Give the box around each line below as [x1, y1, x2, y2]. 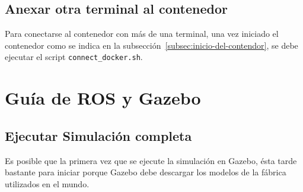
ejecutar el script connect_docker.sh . [5, 51, 143, 63]
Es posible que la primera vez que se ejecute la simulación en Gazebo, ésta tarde [5, 154, 297, 166]
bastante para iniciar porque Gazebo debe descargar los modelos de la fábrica [5, 166, 286, 178]
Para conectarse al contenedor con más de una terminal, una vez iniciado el [5, 27, 279, 40]
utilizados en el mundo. [5, 177, 90, 190]
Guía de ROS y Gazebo [5, 86, 201, 110]
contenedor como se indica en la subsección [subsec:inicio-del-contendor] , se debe [5, 39, 298, 51]
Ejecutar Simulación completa [5, 126, 192, 144]
